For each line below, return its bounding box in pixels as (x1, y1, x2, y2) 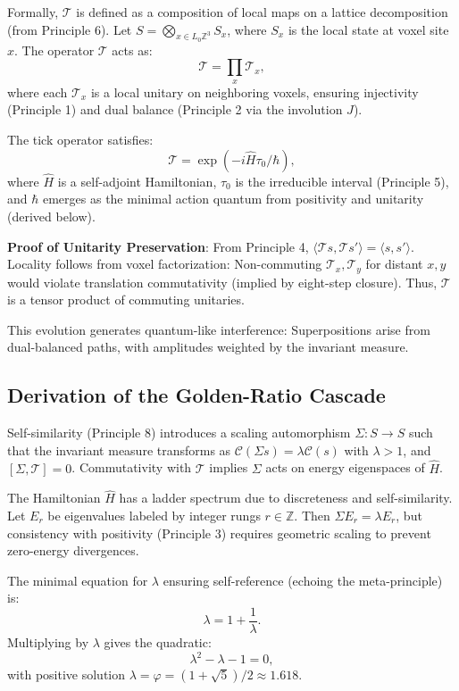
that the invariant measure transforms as (7, 440, 231, 459)
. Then (294, 506, 330, 524)
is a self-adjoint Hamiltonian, (57, 171, 217, 190)
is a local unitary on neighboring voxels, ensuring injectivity (90, 82, 419, 101)
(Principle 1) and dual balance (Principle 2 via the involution (7, 100, 343, 119)
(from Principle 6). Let (7, 20, 132, 38)
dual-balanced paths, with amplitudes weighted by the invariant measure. (7, 337, 409, 356)
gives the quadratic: (104, 633, 212, 652)
